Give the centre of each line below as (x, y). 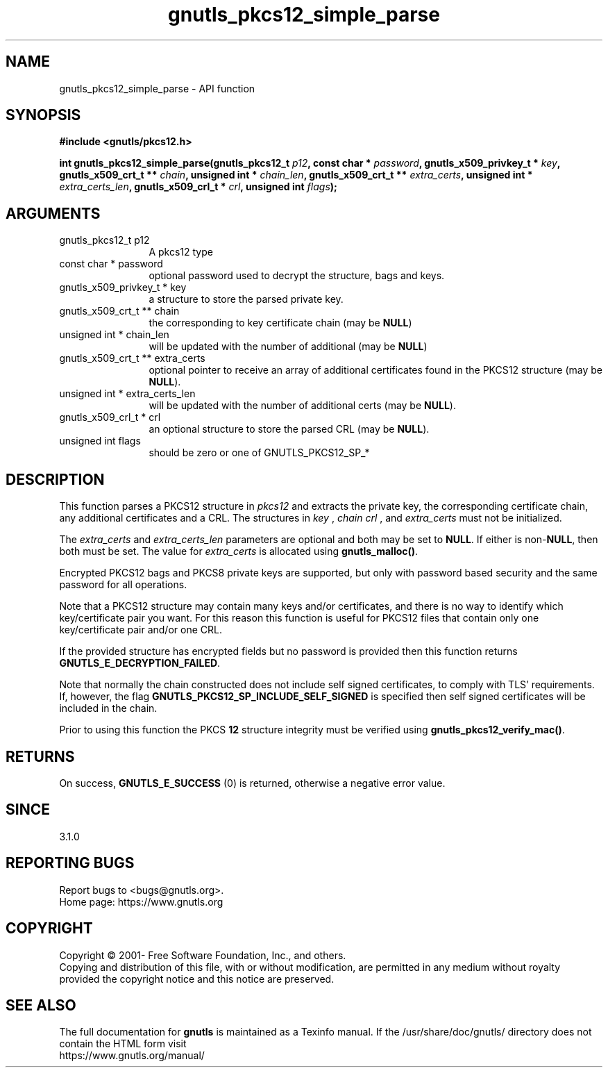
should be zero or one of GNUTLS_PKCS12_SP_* (259, 453)
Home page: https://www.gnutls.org (141, 901)
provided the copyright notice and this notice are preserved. (197, 979)
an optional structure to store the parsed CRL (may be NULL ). (289, 429)
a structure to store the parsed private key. (246, 299)
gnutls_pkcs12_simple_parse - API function (157, 88)
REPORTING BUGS (70, 863)
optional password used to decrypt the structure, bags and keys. (297, 276)
